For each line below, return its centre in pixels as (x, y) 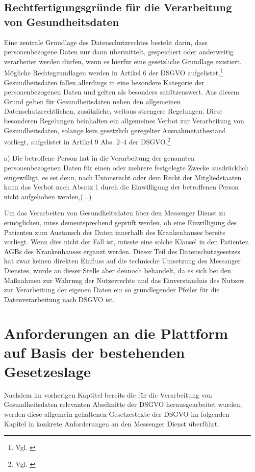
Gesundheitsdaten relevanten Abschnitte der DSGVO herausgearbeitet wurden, (123, 404)
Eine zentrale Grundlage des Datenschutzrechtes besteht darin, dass (106, 42)
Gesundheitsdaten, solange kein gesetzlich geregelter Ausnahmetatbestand (115, 130)
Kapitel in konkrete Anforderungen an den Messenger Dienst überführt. (112, 423)
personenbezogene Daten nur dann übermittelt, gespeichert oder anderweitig (119, 52)
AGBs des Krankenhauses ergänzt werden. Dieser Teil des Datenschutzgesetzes (122, 251)
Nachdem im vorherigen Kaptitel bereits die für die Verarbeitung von (108, 394)
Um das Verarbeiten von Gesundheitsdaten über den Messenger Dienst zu (115, 213)
